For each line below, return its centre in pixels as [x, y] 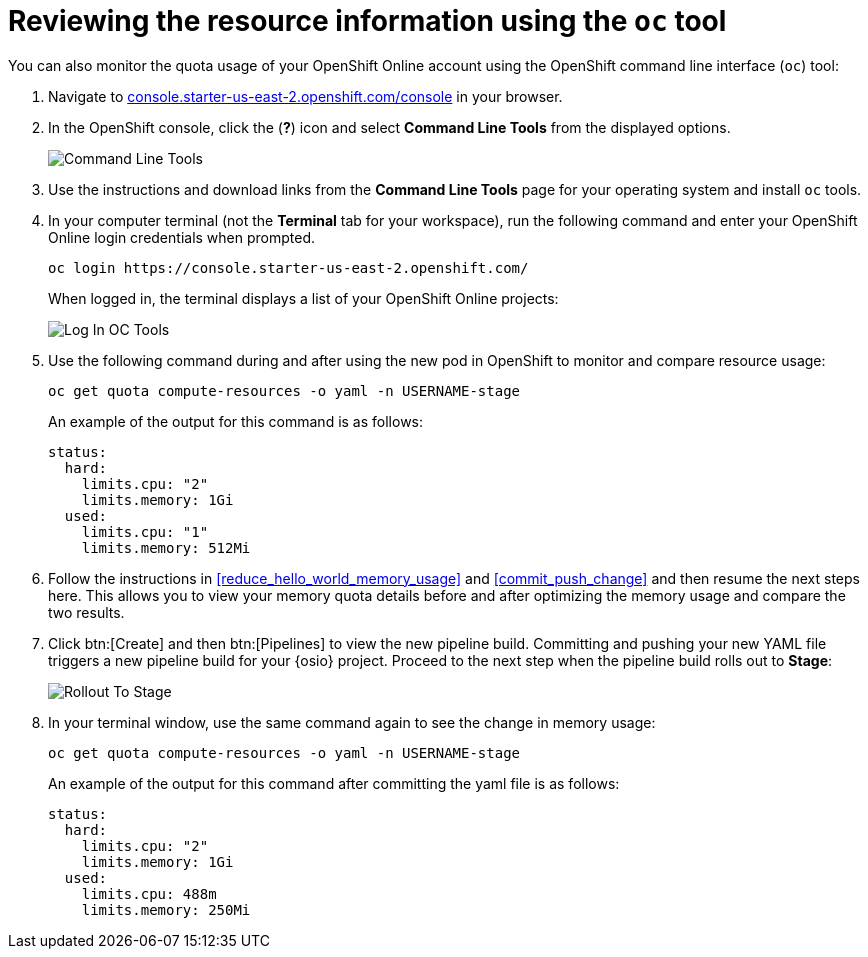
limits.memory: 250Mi [166, 909]
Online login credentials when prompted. [182, 237]
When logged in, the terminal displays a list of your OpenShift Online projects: [303, 298]
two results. [86, 612]
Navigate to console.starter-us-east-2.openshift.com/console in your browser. [305, 96]
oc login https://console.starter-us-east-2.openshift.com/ [288, 267]
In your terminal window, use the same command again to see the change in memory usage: [352, 722]
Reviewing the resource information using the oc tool [367, 21]
